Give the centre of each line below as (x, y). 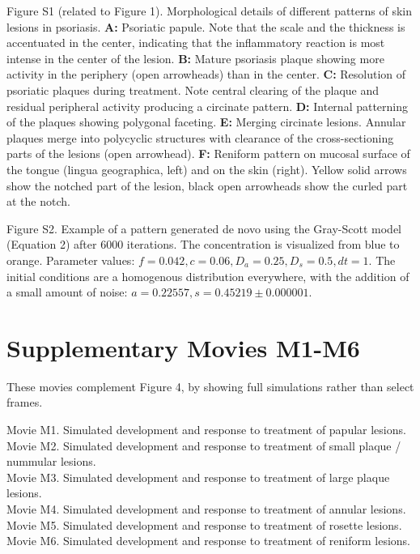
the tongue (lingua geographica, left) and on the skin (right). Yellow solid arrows (207, 169)
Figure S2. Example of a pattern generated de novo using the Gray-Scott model (204, 228)
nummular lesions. (51, 461)
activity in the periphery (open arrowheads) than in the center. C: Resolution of (206, 74)
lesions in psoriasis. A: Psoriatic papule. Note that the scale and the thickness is (206, 26)
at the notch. (38, 201)
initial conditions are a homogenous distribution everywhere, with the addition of (208, 276)
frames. (25, 402)
